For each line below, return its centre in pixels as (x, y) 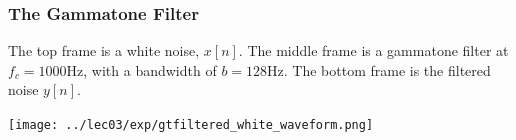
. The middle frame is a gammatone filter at (373, 50)
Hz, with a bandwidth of (141, 69)
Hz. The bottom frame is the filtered (379, 69)
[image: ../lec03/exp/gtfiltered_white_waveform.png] (191, 125)
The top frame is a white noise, (104, 50)
